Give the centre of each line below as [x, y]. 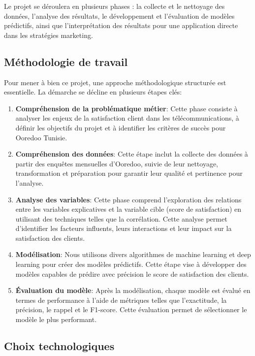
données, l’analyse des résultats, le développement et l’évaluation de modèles [119, 16]
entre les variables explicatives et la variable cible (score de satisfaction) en [128, 209]
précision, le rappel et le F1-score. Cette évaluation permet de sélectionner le [131, 309]
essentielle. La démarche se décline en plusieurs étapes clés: [93, 92]
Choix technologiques [59, 346]
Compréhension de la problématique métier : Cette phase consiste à [127, 108]
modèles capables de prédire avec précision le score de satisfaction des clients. [132, 274]
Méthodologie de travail [66, 61]
